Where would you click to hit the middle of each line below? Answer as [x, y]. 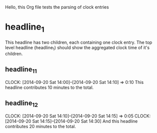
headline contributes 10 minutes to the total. [50, 87]
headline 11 [21, 70]
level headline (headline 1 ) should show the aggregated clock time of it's [77, 48]
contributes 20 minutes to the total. [40, 127]
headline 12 [22, 104]
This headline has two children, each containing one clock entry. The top [79, 42]
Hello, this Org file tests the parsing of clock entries [57, 7]
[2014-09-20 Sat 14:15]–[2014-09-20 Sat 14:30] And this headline [72, 121]
